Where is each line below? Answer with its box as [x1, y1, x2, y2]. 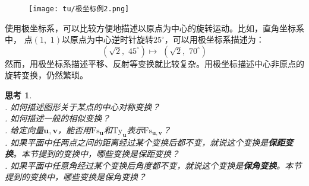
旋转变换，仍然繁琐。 [5, 69, 88, 81]
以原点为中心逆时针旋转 [62, 33, 154, 46]
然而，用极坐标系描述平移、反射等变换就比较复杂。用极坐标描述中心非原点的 [5, 57, 304, 69]
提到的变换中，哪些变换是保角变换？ [5, 171, 146, 183]
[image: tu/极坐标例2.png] [29, 5, 130, 13]
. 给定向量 [5, 123, 44, 136]
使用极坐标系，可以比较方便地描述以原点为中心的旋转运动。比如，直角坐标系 [5, 21, 304, 34]
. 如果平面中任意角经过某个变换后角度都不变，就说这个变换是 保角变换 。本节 [5, 159, 302, 171]
